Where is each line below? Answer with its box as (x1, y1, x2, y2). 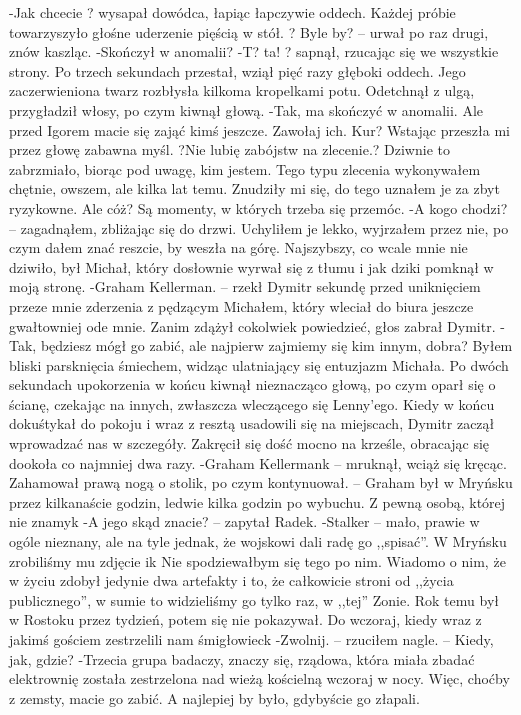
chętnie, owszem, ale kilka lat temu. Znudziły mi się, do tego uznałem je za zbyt (9, 178, 500, 199)
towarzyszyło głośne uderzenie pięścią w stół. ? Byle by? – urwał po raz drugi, (9, 21, 489, 42)
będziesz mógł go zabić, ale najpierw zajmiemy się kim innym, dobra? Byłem (40, 335, 513, 356)
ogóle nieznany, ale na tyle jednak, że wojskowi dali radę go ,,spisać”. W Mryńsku (9, 531, 507, 552)
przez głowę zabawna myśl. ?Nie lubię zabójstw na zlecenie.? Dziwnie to (9, 139, 450, 160)
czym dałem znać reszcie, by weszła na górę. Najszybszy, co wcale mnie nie (9, 237, 468, 258)
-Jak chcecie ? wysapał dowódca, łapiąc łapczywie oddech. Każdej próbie (9, 2, 456, 22)
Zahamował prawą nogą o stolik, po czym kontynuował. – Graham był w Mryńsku (9, 472, 513, 493)
